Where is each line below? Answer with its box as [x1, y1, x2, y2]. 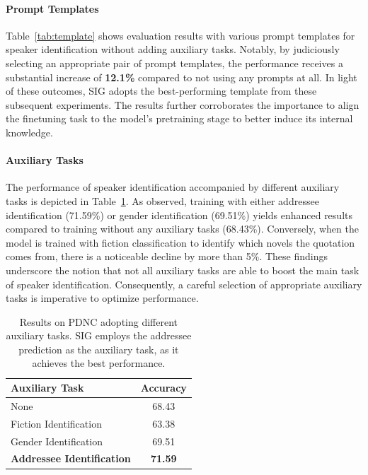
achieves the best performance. [32, 356, 166, 370]
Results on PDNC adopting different [19, 314, 178, 329]
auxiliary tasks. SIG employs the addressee [6, 328, 192, 343]
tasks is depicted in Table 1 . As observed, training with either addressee [6, 193, 319, 208]
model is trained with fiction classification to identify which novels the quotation [6, 235, 355, 250]
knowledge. [6, 124, 53, 139]
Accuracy [140, 380, 187, 395]
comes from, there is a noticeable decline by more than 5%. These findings [6, 249, 328, 264]
